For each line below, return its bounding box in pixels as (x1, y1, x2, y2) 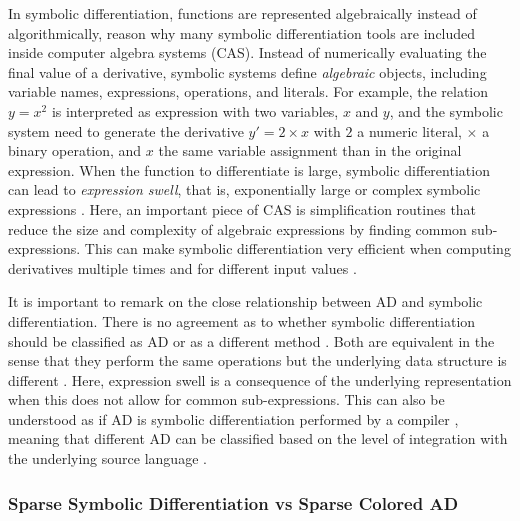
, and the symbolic (389, 100, 503, 121)
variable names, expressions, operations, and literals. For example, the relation (8, 81, 489, 102)
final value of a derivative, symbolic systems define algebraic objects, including (8, 61, 487, 82)
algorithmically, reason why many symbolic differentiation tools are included (8, 22, 476, 43)
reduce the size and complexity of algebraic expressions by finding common (8, 218, 467, 239)
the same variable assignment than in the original (158, 140, 462, 161)
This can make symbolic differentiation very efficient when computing (84, 238, 511, 259)
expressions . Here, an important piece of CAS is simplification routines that (8, 198, 477, 219)
